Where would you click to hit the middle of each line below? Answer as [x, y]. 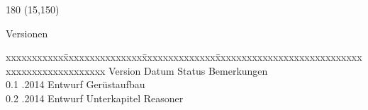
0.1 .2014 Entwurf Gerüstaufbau [76, 84]
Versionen [27, 33]
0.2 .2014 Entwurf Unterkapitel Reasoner [95, 98]
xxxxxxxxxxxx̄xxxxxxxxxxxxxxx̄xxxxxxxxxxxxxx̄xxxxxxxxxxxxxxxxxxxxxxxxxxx [184, 57]
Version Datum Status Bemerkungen [188, 70]
